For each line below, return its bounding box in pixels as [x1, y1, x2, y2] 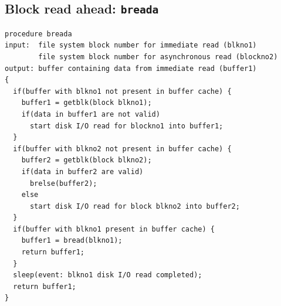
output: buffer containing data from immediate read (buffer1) [5, 64, 257, 73]
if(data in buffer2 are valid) [21, 167, 144, 176]
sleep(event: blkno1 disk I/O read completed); [13, 271, 202, 280]
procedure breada [5, 29, 72, 38]
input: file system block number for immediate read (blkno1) [5, 41, 257, 50]
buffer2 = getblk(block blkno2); [21, 156, 152, 165]
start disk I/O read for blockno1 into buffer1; [29, 121, 224, 130]
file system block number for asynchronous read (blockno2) [38, 52, 278, 61]
